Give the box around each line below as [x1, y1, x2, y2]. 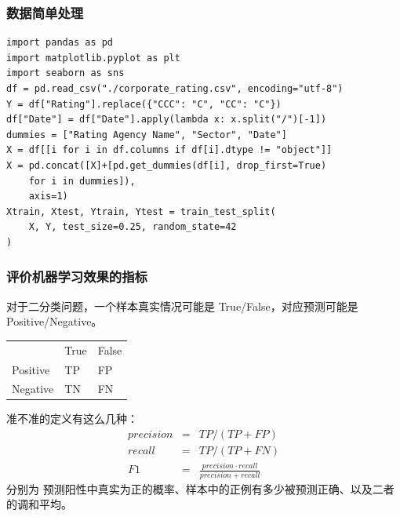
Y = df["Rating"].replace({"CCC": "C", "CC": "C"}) [6, 98, 282, 110]
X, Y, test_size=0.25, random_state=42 [28, 221, 237, 233]
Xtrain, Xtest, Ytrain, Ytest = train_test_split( [6, 206, 276, 217]
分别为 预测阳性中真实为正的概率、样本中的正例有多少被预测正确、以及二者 [6, 480, 395, 497]
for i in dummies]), [28, 175, 136, 187]
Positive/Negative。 [6, 313, 103, 329]
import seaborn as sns [6, 67, 125, 79]
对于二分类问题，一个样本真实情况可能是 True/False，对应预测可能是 [6, 297, 358, 314]
